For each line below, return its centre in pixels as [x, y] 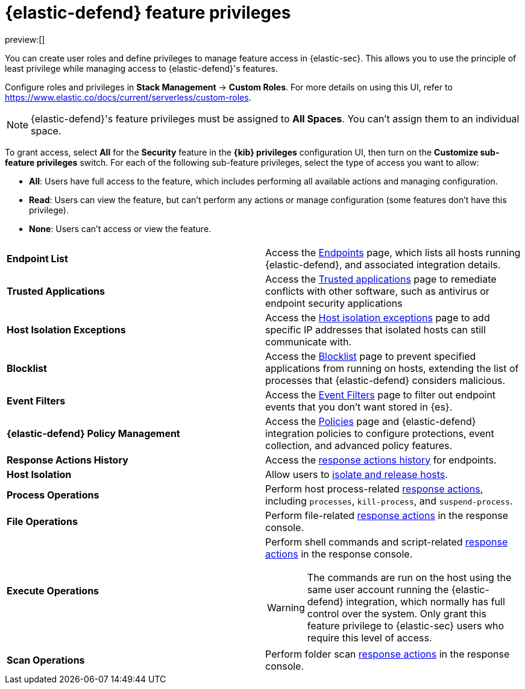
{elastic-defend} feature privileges [148, 13]
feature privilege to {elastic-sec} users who [406, 625]
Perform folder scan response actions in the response [388, 654]
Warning [286, 607]
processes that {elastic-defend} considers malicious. [385, 380]
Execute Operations [53, 590]
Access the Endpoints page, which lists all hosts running [393, 252]
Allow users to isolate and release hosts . [357, 474]
